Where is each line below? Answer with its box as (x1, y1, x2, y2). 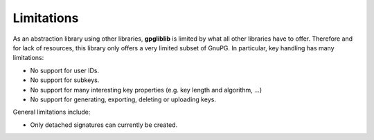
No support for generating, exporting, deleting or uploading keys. (30, 95, 216, 103)
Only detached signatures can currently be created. (30, 121, 178, 129)
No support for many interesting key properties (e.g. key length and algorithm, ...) (30, 86, 262, 94)
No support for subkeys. (30, 76, 100, 84)
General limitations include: (12, 108, 91, 117)
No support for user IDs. (30, 66, 100, 74)
